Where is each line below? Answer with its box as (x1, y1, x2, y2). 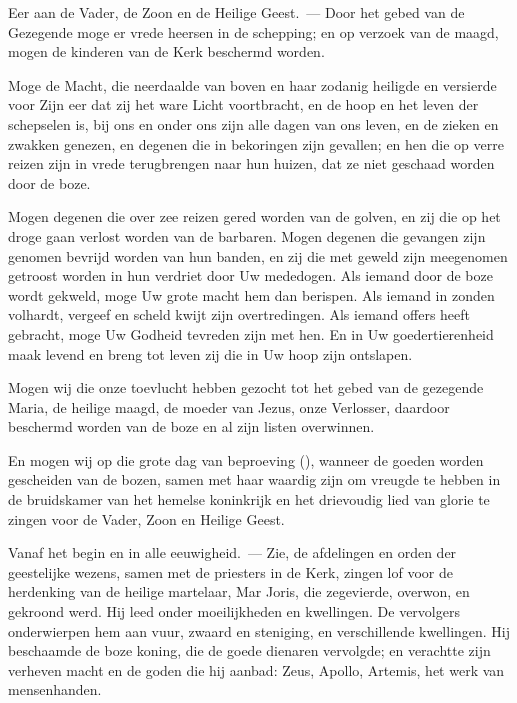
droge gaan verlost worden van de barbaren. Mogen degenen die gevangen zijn (8, 225, 486, 246)
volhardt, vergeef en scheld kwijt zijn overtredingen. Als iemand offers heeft (8, 304, 471, 325)
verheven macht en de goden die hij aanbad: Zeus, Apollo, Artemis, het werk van (8, 659, 505, 680)
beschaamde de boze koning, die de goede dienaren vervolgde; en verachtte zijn (8, 640, 491, 661)
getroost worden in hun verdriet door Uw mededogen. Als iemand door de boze (8, 265, 493, 286)
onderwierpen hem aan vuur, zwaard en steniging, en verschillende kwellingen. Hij (8, 620, 511, 641)
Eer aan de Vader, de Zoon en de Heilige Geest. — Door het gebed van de (8, 2, 465, 22)
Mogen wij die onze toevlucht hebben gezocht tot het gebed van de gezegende (8, 377, 484, 398)
